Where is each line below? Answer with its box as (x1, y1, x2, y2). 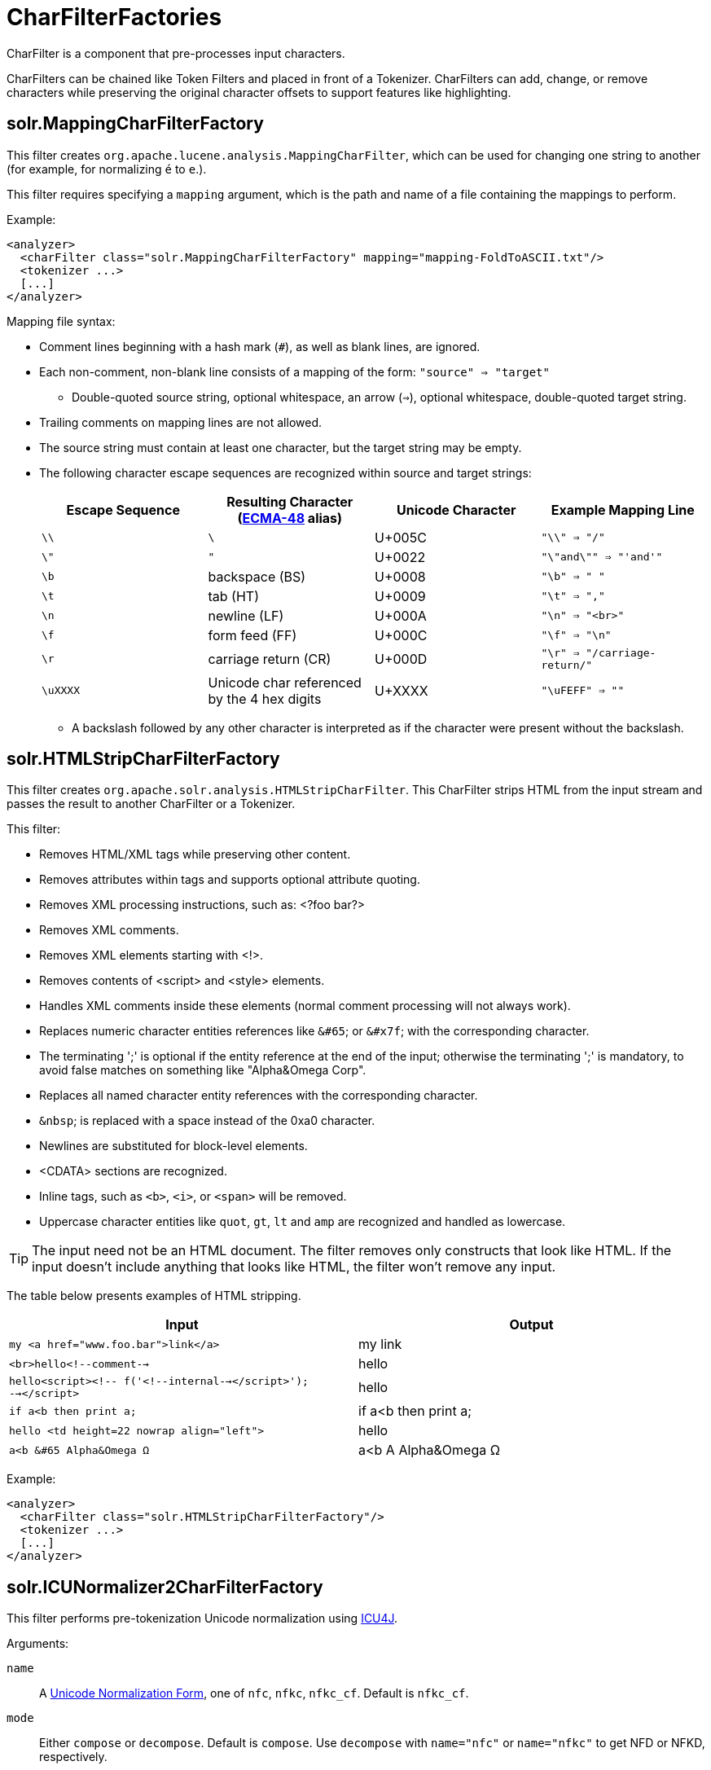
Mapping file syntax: (7, 314, 116, 328)
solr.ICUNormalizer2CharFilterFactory (7, 1576, 323, 1597)
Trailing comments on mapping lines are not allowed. (39, 415, 323, 429)
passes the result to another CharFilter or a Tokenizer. (7, 797, 296, 811)
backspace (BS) (208, 568, 306, 585)
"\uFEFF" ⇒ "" (541, 684, 625, 697)
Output (509, 1316, 554, 1333)
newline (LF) (208, 607, 284, 624)
